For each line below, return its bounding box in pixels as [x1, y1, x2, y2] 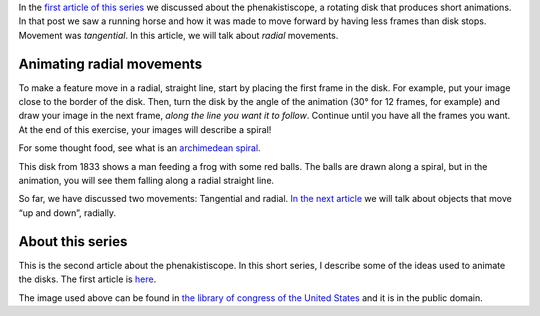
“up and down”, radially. [18, 206, 117, 219]
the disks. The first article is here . [18, 273, 157, 285]
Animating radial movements [18, 55, 203, 72]
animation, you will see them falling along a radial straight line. [18, 175, 275, 187]
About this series [18, 233, 128, 250]
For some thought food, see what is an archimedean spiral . [18, 142, 261, 154]
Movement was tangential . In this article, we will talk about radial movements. [18, 29, 339, 41]
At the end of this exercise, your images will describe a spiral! [18, 123, 272, 135]
